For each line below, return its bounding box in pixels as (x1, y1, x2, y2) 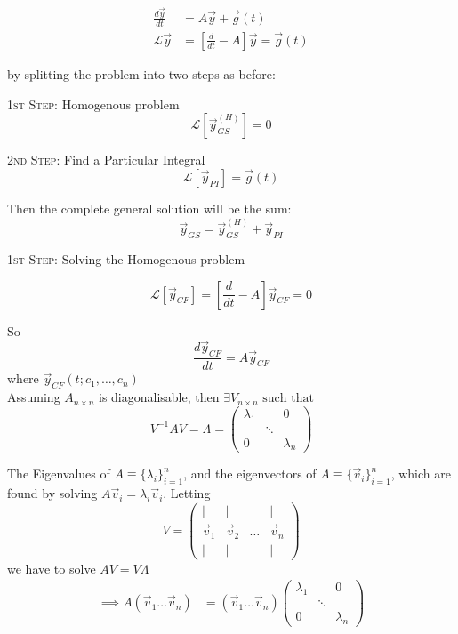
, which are (390, 464, 451, 483)
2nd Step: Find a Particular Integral (7, 150, 205, 169)
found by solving (7, 484, 98, 502)
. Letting (163, 484, 211, 502)
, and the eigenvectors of (183, 464, 317, 483)
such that (262, 392, 314, 405)
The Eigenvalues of (7, 464, 110, 483)
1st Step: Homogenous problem (7, 94, 180, 113)
